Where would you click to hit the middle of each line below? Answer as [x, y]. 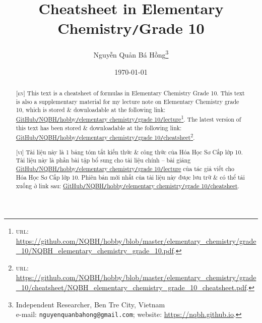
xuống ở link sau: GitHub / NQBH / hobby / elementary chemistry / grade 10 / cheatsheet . [127, 185]
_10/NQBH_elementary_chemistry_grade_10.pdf [95, 251]
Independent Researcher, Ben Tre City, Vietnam [90, 304]
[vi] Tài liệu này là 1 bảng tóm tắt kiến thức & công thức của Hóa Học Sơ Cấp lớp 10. [129, 152]
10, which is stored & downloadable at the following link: [91, 110]
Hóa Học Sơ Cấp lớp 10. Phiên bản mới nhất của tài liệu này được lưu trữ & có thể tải [130, 177]
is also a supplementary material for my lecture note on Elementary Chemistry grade [127, 101]
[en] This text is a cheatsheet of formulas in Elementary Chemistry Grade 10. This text [130, 93]
